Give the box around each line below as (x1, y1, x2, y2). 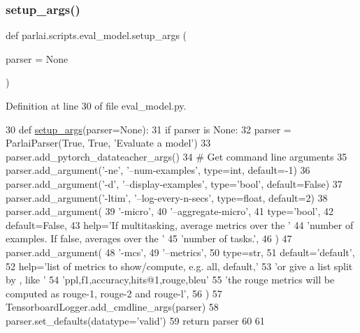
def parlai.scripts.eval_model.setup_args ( (6, 28, 187, 43)
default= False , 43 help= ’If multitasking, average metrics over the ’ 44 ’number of (6, 217, 354, 232)
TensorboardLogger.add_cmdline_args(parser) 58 (6, 299, 219, 314)
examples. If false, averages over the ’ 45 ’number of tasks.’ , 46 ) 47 (6, 231, 292, 246)
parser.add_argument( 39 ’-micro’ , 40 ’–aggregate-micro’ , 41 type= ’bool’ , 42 (6, 204, 333, 219)
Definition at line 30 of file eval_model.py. (6, 98, 187, 112)
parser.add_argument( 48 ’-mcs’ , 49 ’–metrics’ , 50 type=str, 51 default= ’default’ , (6, 244, 355, 259)
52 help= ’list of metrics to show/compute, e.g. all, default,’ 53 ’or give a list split (6, 258, 353, 273)
